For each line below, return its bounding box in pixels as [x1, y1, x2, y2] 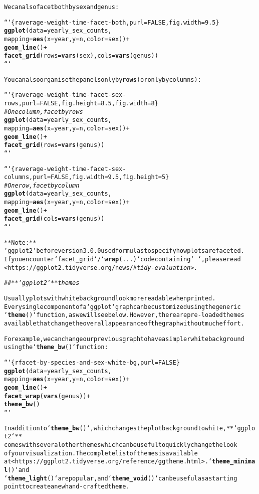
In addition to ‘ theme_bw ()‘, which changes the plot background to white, [4, 424, 226, 432]
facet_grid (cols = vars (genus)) [4, 215, 105, 223]
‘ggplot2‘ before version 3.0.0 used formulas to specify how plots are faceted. [4, 247, 244, 255]
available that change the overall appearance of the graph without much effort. [4, 320, 244, 327]
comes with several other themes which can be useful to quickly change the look [4, 441, 237, 448]
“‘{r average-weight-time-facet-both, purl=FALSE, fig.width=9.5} [4, 19, 219, 26]
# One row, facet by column [4, 182, 80, 189]
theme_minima [212, 458, 255, 465]
